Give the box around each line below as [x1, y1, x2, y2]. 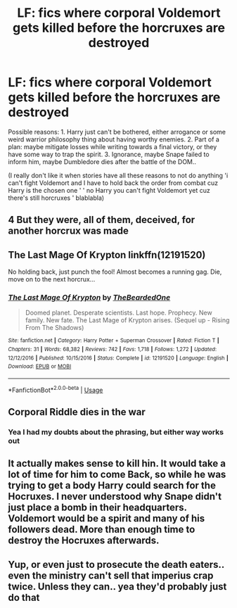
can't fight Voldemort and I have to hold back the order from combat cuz [8, 178, 219, 187]
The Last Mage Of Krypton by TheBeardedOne [8, 293, 171, 303]
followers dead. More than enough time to [8, 524, 196, 536]
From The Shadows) [25, 324, 84, 332]
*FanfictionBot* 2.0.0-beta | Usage [8, 385, 103, 394]
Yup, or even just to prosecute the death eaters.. [8, 558, 224, 571]
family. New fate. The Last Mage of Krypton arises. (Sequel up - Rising [25, 316, 230, 324]
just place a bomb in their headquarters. [8, 502, 187, 514]
